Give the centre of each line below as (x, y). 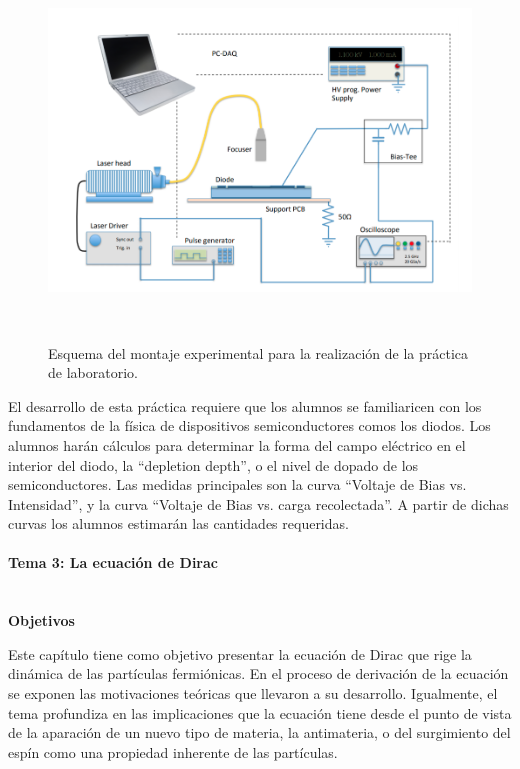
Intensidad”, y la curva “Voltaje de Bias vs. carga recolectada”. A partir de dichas (258, 503)
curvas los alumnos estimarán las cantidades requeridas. (178, 523)
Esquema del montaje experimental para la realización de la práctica (258, 352)
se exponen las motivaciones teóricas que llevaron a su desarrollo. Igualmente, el (253, 693)
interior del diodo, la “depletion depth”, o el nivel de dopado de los (213, 464)
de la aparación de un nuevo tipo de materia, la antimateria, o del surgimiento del (259, 732)
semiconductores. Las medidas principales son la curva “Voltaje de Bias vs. (237, 484)
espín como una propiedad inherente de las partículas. (173, 751)
